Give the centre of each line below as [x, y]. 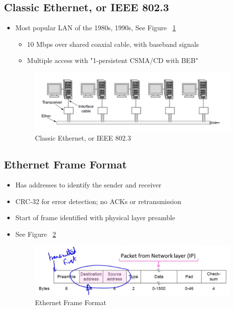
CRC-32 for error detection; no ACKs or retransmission [98, 201]
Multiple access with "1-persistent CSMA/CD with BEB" [113, 60]
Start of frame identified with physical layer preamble [95, 217]
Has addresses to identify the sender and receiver [88, 184]
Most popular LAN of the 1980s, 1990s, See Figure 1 [96, 28]
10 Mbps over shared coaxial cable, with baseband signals [113, 44]
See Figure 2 [36, 234]
